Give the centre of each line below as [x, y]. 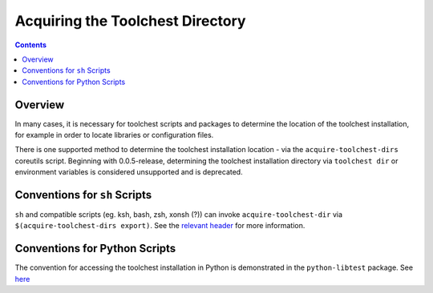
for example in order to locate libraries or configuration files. [114, 135]
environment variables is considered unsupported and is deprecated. [129, 172]
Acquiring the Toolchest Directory [130, 21]
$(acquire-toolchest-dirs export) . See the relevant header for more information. [160, 226]
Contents [31, 45]
